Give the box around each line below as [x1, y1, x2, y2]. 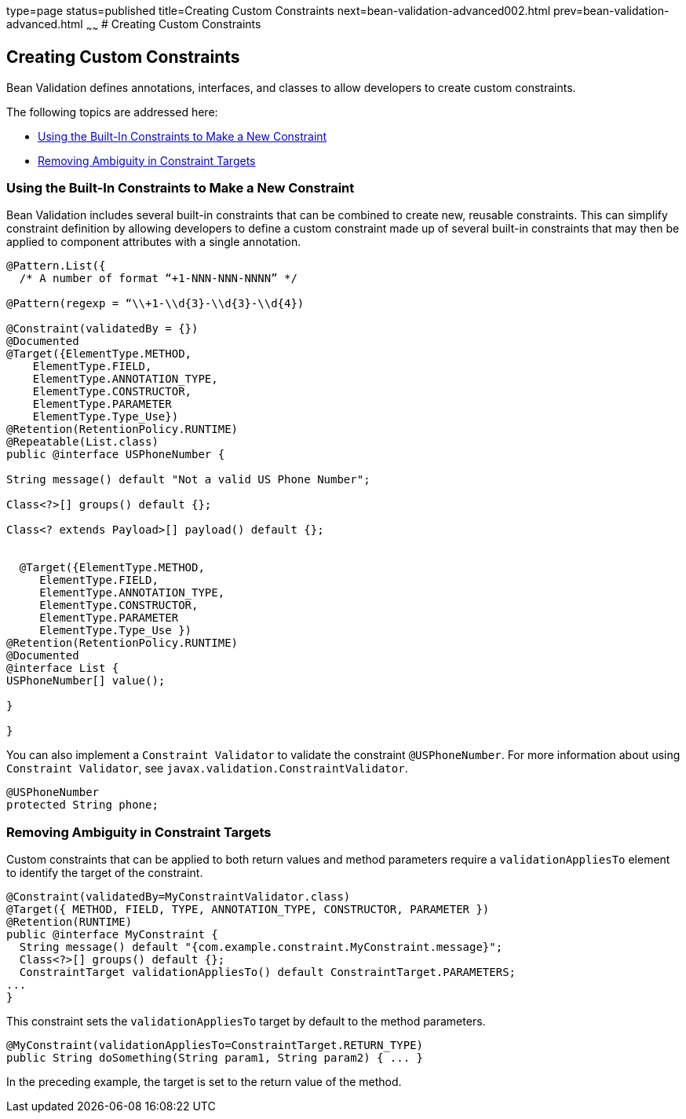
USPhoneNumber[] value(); [6, 674, 166, 688]
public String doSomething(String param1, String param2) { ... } [6, 1051, 424, 1065]
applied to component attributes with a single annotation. [6, 235, 301, 249]
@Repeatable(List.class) [6, 435, 159, 449]
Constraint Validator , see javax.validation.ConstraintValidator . [6, 761, 408, 776]
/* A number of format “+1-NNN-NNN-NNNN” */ [19, 272, 297, 285]
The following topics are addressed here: [6, 105, 218, 119]
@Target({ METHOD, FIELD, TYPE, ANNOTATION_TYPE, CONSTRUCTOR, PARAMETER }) [6, 903, 490, 916]
